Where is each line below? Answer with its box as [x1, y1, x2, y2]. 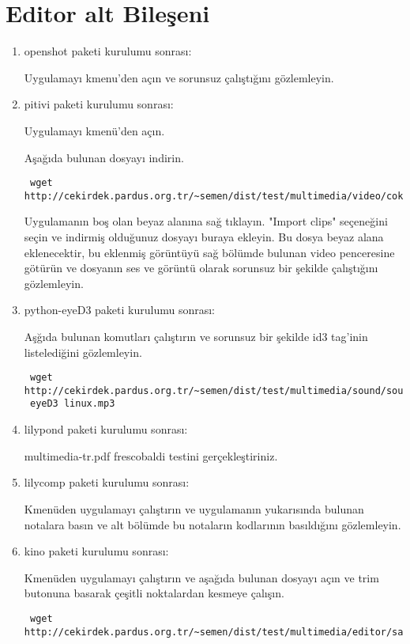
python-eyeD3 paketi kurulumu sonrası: [24, 301, 215, 318]
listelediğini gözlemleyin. [24, 343, 142, 360]
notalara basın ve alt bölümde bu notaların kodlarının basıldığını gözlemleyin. [24, 516, 401, 532]
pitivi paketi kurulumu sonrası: [24, 96, 174, 112]
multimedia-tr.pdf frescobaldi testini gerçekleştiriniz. [24, 447, 278, 464]
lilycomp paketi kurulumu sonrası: [24, 474, 190, 491]
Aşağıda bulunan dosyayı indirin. [24, 149, 184, 165]
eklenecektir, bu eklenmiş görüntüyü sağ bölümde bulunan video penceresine [24, 244, 395, 260]
